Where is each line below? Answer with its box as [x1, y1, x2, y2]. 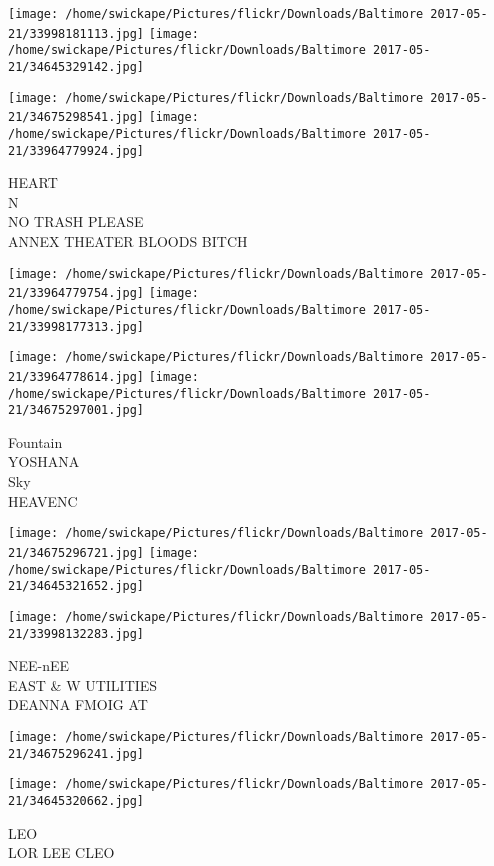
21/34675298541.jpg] [8, 110, 145, 125]
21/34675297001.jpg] [8, 403, 145, 418]
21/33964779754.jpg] [8, 286, 145, 301]
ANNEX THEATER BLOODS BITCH [8, 231, 248, 252]
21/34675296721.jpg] [8, 545, 145, 560]
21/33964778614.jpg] [8, 369, 145, 384]
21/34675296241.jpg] [8, 746, 145, 761]
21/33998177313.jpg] [8, 319, 145, 334]
